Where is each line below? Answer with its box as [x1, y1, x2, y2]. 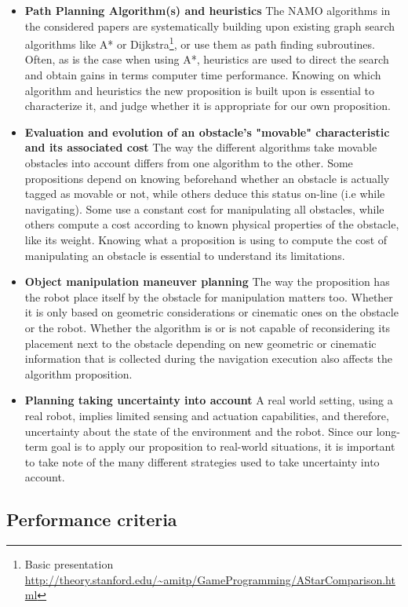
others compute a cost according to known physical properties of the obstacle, [24, 216, 399, 232]
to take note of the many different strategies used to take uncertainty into [24, 453, 380, 470]
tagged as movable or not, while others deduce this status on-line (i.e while [24, 185, 385, 202]
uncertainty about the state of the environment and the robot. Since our [24, 422, 373, 439]
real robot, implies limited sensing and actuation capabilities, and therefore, [24, 407, 389, 423]
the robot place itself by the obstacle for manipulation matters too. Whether [24, 288, 393, 305]
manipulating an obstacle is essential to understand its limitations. [24, 247, 345, 263]
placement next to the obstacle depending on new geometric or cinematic [24, 335, 377, 351]
